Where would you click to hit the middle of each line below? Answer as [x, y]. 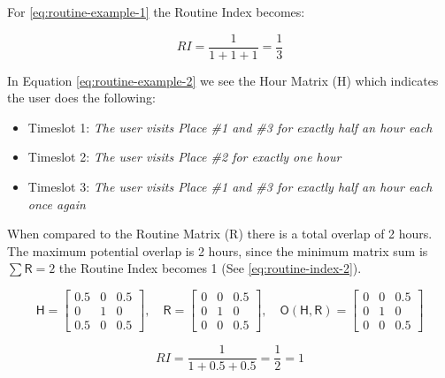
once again [57, 204]
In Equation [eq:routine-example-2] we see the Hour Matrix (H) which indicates [223, 80]
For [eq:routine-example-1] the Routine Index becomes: [156, 11]
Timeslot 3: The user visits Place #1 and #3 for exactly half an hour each [230, 187]
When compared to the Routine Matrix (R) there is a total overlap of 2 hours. [220, 234]
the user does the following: [81, 98]
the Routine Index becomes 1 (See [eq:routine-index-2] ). [210, 268]
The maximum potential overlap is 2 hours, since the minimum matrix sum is [218, 250]
